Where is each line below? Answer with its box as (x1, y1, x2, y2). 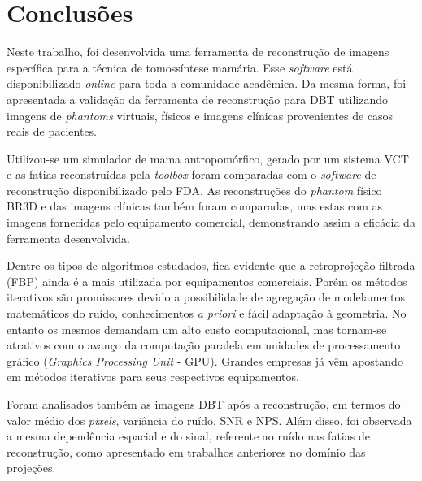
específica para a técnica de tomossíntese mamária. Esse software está (7, 58, 353, 76)
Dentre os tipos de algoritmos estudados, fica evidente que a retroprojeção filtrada (7, 257, 415, 274)
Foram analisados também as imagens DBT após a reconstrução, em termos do (7, 396, 401, 412)
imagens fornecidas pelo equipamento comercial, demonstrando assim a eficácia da (7, 214, 415, 231)
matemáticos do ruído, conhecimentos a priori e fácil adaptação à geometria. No (7, 305, 407, 322)
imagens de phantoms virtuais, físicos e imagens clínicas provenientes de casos (7, 106, 394, 123)
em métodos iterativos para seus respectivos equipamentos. (7, 368, 299, 385)
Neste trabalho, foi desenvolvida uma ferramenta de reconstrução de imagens (7, 43, 389, 60)
